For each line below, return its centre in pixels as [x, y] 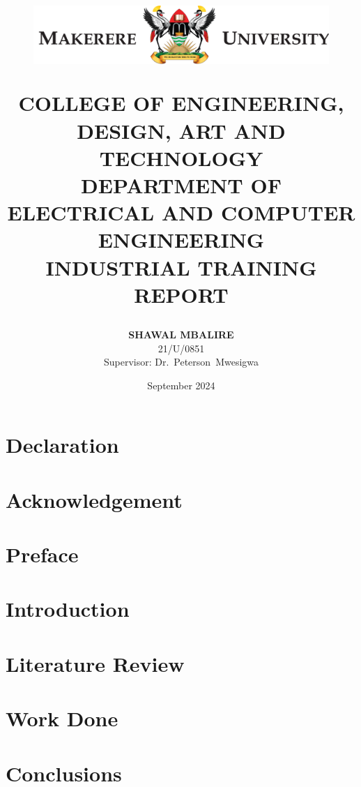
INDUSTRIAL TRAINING [181, 267]
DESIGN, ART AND [181, 130]
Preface [42, 554]
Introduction [68, 609]
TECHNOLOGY [181, 157]
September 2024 [181, 385]
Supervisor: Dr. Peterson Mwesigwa [181, 362]
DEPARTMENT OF [181, 185]
